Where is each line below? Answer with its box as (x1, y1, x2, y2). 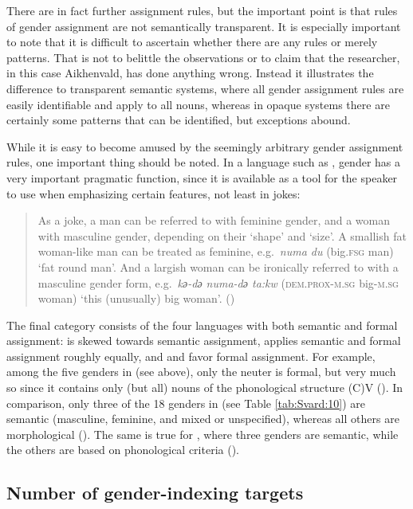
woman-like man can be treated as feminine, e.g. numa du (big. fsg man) (37, 243, 394, 260)
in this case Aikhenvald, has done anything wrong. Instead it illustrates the (6, 65, 374, 81)
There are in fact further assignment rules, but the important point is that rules (6, 2, 398, 18)
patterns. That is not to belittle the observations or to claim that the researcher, (6, 49, 400, 65)
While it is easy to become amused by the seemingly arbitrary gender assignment (6, 138, 403, 155)
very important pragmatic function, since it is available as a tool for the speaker (6, 169, 398, 186)
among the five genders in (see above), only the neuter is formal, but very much (6, 363, 396, 380)
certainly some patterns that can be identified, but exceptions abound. (6, 112, 351, 128)
